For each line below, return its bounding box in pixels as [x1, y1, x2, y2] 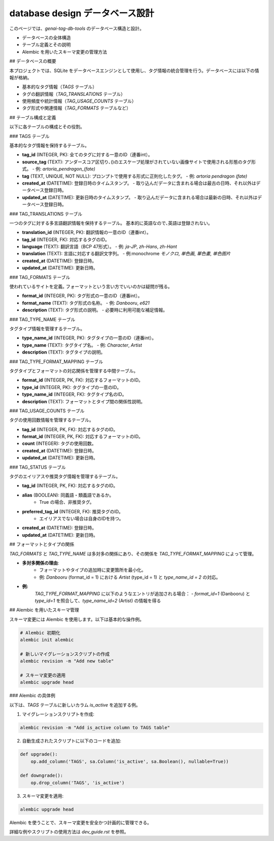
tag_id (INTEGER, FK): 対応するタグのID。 [22, 236, 110, 242]
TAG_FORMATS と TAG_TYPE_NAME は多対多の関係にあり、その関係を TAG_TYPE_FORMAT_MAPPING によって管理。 [9, 550, 257, 556]
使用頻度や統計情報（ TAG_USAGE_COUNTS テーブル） [22, 98, 136, 104]
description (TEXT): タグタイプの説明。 [22, 349, 106, 355]
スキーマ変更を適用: [22, 793, 64, 799]
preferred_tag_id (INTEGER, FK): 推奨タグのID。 [22, 508, 124, 514]
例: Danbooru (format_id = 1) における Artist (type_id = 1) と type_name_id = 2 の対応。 [39, 574, 221, 580]
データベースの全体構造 [22, 34, 71, 41]
